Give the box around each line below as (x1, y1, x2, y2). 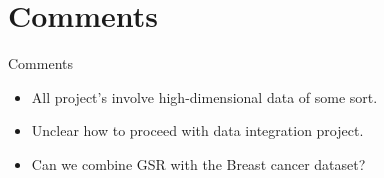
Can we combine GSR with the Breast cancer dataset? (31, 153, 366, 174)
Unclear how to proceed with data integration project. (31, 120, 364, 141)
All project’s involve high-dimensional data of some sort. (31, 86, 378, 107)
